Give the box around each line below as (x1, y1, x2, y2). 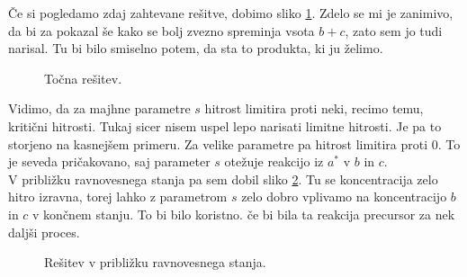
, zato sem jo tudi (345, 21, 443, 40)
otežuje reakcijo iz (224, 152, 324, 171)
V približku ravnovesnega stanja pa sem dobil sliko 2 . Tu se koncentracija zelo (8, 169, 438, 188)
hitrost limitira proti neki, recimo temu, (204, 99, 424, 118)
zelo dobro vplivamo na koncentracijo (241, 187, 447, 206)
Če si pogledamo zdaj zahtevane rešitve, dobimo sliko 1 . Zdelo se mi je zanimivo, (8, 4, 454, 22)
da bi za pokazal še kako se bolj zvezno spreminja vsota (8, 21, 315, 40)
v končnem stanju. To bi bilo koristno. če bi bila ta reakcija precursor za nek (32, 204, 455, 223)
